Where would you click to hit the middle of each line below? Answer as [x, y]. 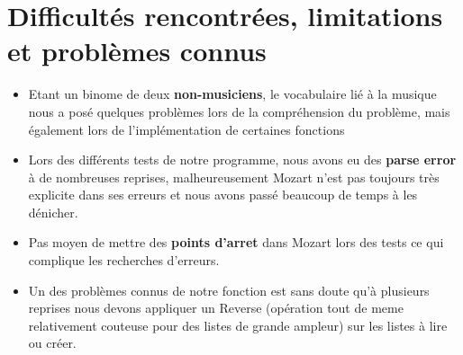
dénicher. [53, 212]
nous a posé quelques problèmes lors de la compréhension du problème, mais [239, 111]
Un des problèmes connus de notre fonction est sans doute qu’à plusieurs [229, 290]
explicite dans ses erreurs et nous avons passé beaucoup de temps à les [223, 195]
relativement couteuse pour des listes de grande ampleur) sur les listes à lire [238, 325]
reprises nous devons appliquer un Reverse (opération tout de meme [216, 308]
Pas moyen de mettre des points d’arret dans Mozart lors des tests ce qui [236, 242]
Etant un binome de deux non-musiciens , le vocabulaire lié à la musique [232, 94]
